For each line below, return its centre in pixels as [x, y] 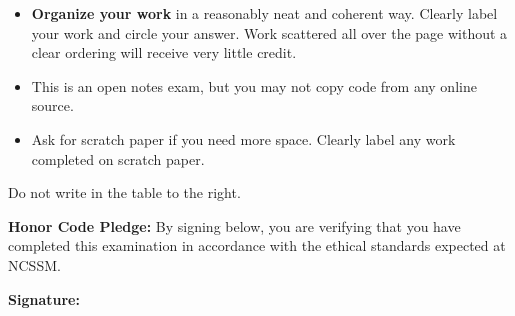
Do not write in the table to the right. [124, 192]
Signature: [44, 298]
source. [52, 105]
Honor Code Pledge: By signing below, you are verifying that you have [234, 225]
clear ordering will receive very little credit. [164, 52]
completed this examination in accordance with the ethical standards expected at [257, 245]
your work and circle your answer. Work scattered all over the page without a [269, 32]
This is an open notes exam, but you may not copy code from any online [254, 85]
